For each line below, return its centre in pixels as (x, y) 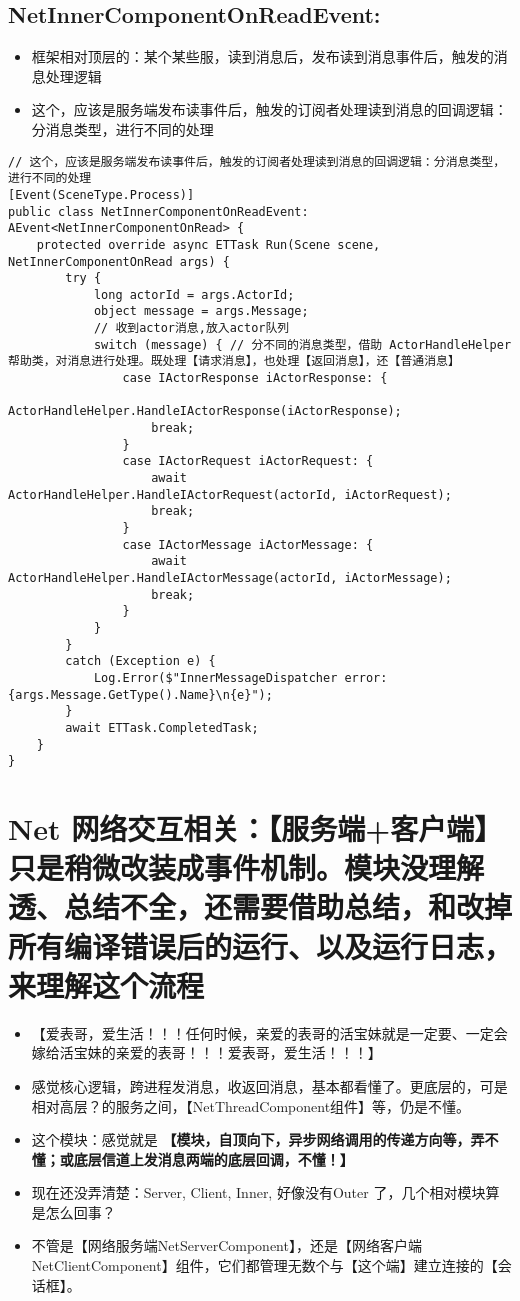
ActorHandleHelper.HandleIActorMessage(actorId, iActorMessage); (230, 577)
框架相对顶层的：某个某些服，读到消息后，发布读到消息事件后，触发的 (262, 56)
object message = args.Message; (201, 311)
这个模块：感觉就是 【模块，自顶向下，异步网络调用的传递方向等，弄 (258, 1139)
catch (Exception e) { (140, 661)
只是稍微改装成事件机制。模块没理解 (246, 867)
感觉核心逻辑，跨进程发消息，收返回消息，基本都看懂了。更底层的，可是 (269, 1085)
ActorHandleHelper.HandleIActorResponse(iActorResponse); (205, 411)
